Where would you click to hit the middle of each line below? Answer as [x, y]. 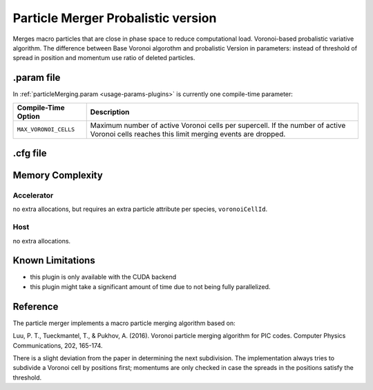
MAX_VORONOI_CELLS [46, 130]
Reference [36, 307]
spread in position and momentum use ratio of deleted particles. [104, 58]
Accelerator [33, 196]
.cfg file [30, 153]
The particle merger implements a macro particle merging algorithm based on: [124, 323]
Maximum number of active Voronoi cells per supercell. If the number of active [218, 125]
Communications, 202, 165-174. [58, 345]
